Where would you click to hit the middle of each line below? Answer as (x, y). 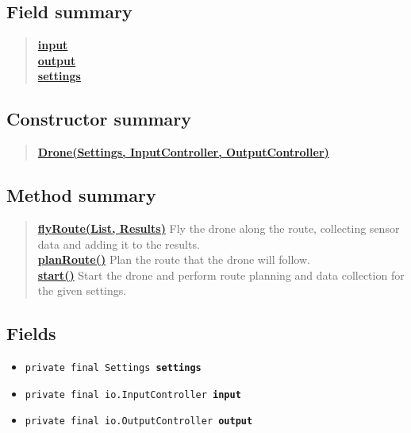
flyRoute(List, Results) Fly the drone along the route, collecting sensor (219, 228)
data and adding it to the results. (119, 244)
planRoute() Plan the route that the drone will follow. (174, 259)
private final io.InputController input (133, 394)
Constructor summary (99, 119)
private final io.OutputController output (139, 421)
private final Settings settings (113, 368)
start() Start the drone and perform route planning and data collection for (221, 274)
